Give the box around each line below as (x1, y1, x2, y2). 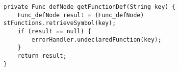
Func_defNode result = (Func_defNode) (17, 11, 144, 19)
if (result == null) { (17, 27, 91, 35)
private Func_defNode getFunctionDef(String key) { (3, 3, 176, 10)
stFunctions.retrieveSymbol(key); (3, 20, 116, 27)
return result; (17, 52, 67, 59)
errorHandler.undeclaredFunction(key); (31, 36, 162, 43)
